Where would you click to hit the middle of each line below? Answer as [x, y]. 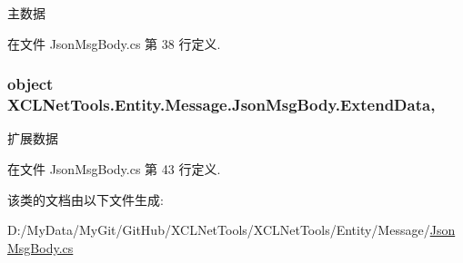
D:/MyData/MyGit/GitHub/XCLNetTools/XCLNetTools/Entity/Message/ [219, 230]
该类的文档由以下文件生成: [86, 199]
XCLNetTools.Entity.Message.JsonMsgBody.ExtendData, [221, 105]
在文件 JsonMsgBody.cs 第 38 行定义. [114, 43]
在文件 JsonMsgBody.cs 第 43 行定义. [114, 168]
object [30, 84]
